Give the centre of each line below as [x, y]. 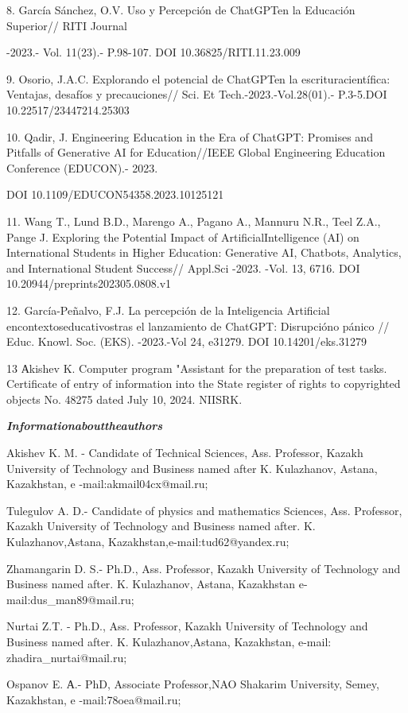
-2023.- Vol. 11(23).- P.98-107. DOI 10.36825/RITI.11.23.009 [153, 52]
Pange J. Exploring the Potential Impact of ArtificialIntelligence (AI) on [183, 236]
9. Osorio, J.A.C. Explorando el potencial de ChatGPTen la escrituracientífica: [198, 78]
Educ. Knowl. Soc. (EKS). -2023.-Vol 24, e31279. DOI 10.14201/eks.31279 [187, 341]
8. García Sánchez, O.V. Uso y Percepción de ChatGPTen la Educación [181, 10]
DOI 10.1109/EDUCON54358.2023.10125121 [115, 194]
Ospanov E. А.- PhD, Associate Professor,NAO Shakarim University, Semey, [193, 684]
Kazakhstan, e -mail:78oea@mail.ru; [94, 699]
